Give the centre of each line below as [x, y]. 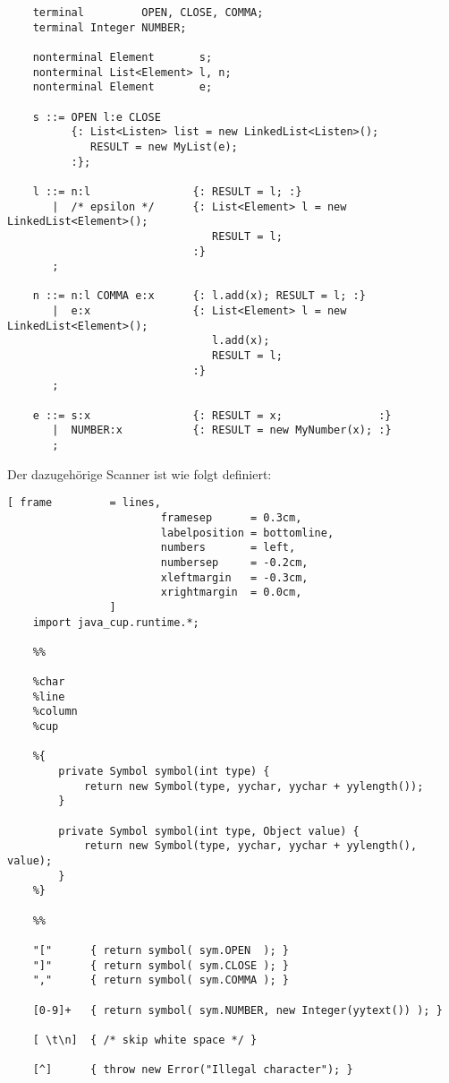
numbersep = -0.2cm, [234, 562]
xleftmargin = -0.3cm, [234, 577]
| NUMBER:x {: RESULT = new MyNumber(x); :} [222, 430]
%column [55, 712]
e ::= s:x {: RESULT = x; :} [212, 415]
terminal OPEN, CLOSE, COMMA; [148, 13]
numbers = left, [228, 548]
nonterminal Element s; [123, 57]
